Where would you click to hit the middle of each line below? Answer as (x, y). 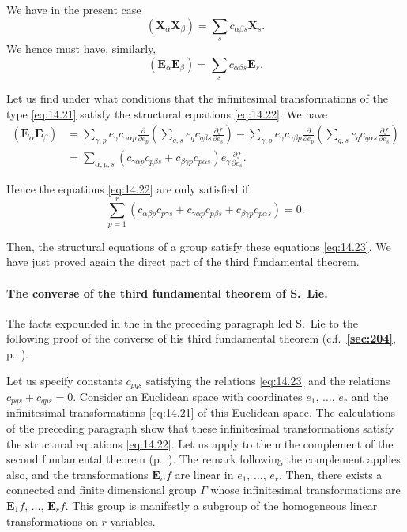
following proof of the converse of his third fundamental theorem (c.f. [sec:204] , (201, 338)
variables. (133, 521)
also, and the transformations (77, 474)
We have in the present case (74, 9)
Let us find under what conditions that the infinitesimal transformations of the (197, 97)
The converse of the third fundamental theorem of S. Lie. (167, 292)
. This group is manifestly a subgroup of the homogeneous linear (221, 505)
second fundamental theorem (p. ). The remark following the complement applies (203, 459)
